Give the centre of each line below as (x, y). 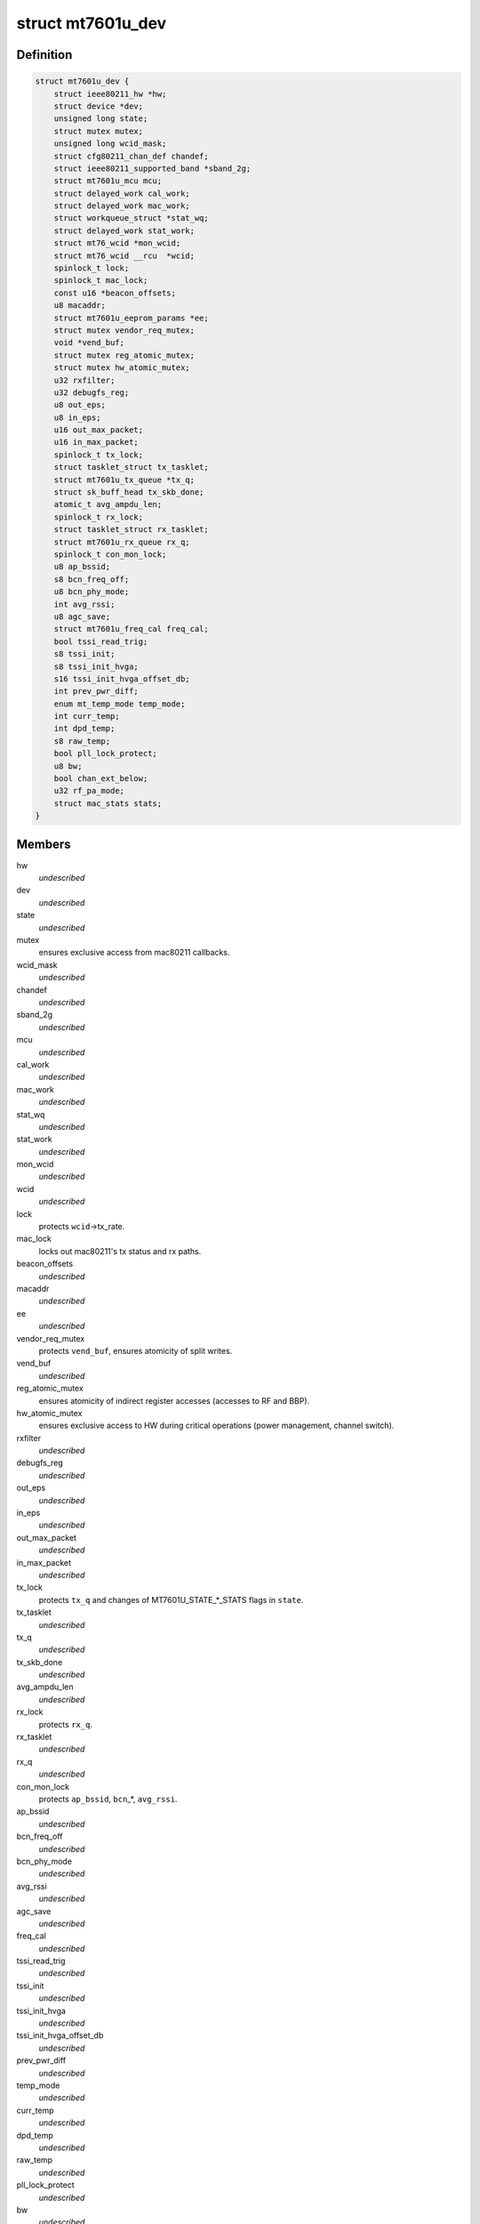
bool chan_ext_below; (101, 779)
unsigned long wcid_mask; (110, 144)
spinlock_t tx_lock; (99, 455)
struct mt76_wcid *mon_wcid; (117, 243)
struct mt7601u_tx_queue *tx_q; (124, 479)
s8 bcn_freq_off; (92, 579)
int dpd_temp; (84, 729)
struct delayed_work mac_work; (122, 206)
